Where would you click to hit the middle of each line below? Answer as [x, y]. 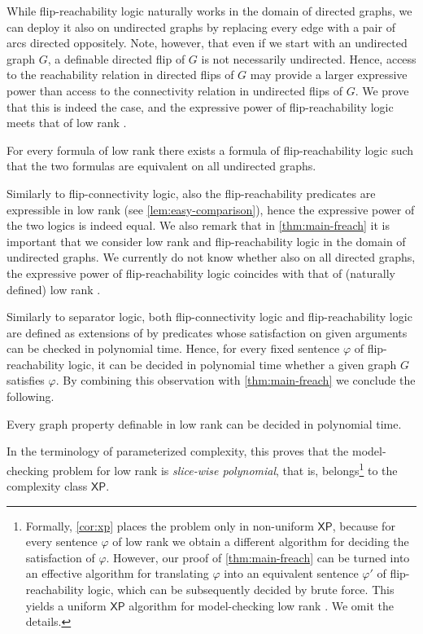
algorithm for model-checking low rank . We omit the [261, 605]
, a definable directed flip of [116, 58]
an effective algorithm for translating [117, 573]
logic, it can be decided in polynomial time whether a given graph [232, 364]
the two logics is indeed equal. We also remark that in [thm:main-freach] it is [198, 225]
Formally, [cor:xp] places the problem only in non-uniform [170, 525]
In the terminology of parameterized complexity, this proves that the [178, 451]
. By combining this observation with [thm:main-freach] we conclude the [235, 380]
